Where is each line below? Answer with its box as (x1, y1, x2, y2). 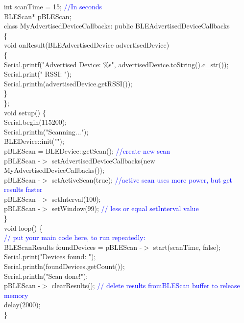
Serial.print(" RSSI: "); (4, 69, 72, 79)
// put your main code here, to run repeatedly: (4, 232, 146, 242)
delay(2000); (4, 299, 41, 310)
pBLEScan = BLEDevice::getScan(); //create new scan (4, 145, 171, 156)
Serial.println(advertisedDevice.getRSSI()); (4, 78, 132, 88)
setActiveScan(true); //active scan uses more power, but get (51, 174, 233, 185)
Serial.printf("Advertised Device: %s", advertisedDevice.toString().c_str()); (4, 59, 229, 69)
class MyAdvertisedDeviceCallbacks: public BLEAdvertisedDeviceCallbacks (4, 21, 230, 31)
